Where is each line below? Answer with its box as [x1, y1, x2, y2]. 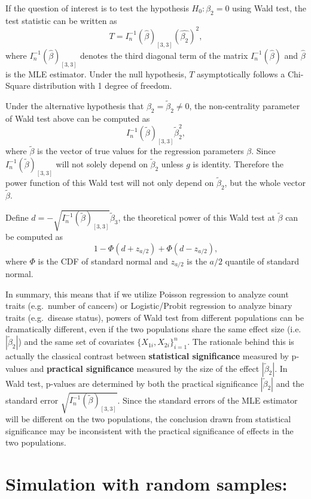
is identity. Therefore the [193, 157, 284, 170]
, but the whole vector [224, 176, 306, 188]
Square [5, 79, 31, 92]
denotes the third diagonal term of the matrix [80, 49, 248, 61]
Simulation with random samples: [5, 471, 288, 496]
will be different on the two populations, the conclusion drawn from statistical [5, 413, 291, 425]
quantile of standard [225, 254, 300, 267]
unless [161, 157, 184, 170]
